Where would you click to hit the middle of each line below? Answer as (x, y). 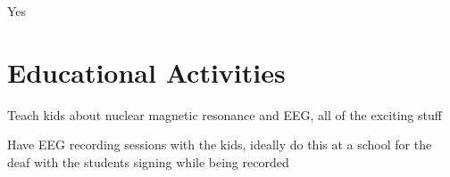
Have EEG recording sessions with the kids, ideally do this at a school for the (220, 145)
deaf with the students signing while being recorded (148, 161)
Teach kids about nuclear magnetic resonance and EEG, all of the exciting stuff (225, 114)
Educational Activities (146, 72)
